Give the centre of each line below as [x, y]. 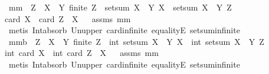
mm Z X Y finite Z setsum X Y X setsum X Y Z [120, 7]
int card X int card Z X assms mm [82, 53]
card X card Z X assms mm [68, 18]
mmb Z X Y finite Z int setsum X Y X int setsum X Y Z [136, 41]
